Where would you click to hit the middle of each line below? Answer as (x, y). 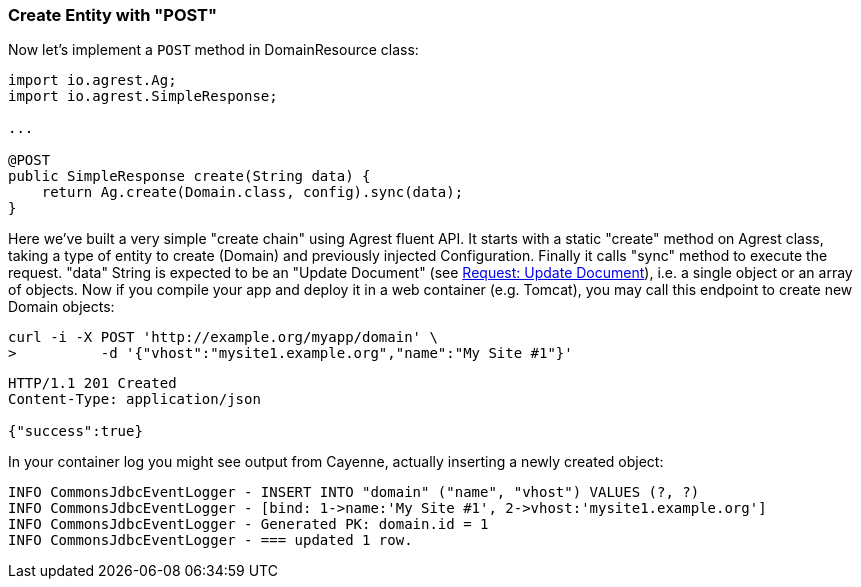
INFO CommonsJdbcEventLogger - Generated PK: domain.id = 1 (248, 524)
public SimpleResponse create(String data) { (189, 176)
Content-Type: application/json (134, 399)
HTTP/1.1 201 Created (92, 383)
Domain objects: (61, 307)
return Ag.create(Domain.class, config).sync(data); (252, 192)
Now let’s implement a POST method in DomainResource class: (213, 50)
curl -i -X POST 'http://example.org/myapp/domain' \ (223, 337)
